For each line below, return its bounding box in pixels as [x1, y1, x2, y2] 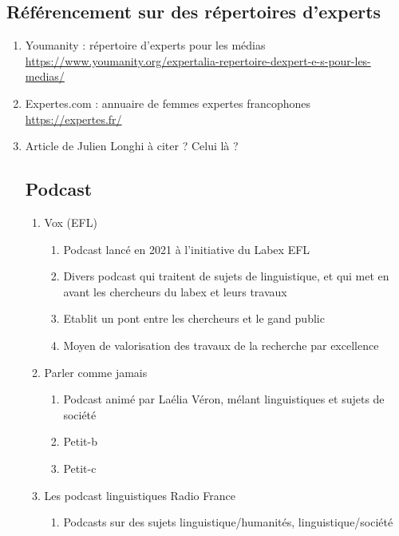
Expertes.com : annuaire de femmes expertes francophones [25, 94, 311, 111]
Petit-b [63, 433, 97, 450]
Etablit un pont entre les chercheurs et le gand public [63, 310, 325, 327]
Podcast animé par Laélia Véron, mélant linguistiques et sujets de [63, 391, 385, 407]
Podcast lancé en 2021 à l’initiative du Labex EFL [63, 240, 310, 257]
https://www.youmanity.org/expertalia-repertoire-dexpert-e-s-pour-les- [25, 52, 371, 69]
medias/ [25, 68, 65, 85]
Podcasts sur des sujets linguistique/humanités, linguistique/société [63, 514, 393, 530]
